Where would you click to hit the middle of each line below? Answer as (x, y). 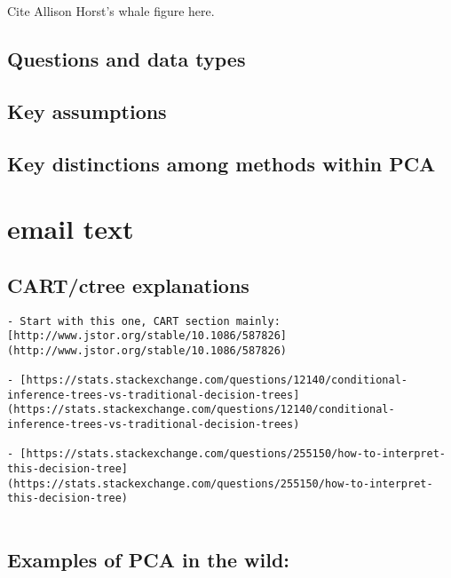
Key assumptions (87, 111)
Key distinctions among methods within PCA (222, 163)
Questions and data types (127, 58)
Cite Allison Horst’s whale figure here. (111, 11)
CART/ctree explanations (128, 285)
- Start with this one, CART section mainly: (144, 321)
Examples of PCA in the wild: (149, 560)
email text (71, 229)
